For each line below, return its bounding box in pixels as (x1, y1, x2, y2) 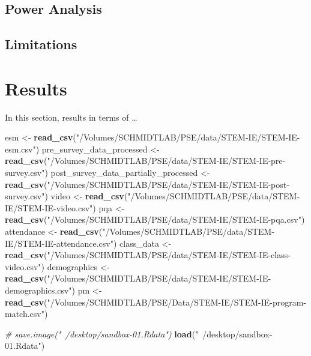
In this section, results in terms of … (5, 110, 137, 123)
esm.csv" (5, 142, 36, 155)
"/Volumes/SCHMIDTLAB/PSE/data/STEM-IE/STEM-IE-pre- (47, 154, 286, 167)
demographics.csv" (5, 284, 72, 296)
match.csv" (5, 307, 44, 320)
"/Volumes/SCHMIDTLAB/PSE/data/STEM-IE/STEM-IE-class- (47, 249, 291, 261)
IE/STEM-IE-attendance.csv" (5, 237, 113, 249)
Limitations (5, 35, 77, 53)
